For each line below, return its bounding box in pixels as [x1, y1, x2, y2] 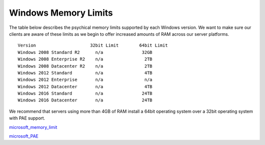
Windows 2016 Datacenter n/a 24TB [18, 97, 153, 103]
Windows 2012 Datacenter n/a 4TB [18, 84, 153, 89]
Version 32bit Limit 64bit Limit [18, 43, 168, 48]
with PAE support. [9, 115, 45, 121]
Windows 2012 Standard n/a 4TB [18, 70, 153, 75]
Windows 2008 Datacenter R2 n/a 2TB [18, 63, 153, 69]
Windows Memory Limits [9, 7, 113, 18]
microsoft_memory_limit [9, 124, 57, 130]
